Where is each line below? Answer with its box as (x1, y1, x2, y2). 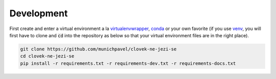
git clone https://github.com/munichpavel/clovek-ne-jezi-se (20, 46, 177, 52)
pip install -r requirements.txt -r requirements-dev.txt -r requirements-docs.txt (20, 60, 236, 66)
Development (9, 8, 68, 19)
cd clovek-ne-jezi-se (20, 54, 75, 59)
